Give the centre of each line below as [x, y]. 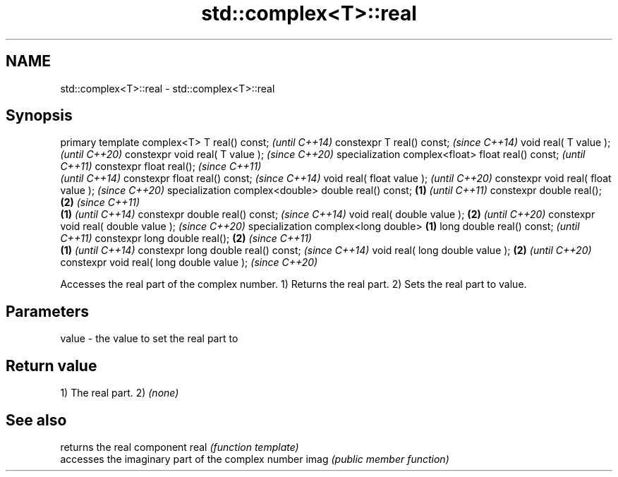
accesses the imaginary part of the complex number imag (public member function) [255, 459]
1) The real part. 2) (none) [120, 393]
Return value [51, 366]
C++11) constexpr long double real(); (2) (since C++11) [186, 238]
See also [36, 420]
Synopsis [39, 116]
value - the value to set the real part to [149, 339]
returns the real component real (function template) [180, 447]
